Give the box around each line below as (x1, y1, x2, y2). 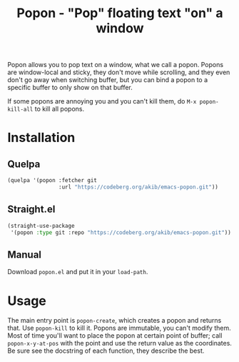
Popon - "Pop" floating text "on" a (16, 5, 223, 21)
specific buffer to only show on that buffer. (7, 84, 133, 92)
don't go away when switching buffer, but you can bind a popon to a (7, 76, 208, 84)
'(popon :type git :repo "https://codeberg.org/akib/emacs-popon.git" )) (10, 228, 232, 236)
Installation (7, 130, 76, 146)
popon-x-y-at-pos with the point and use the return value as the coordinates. (7, 339, 232, 348)
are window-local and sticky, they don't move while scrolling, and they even (7, 68, 230, 76)
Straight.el (7, 203, 56, 216)
